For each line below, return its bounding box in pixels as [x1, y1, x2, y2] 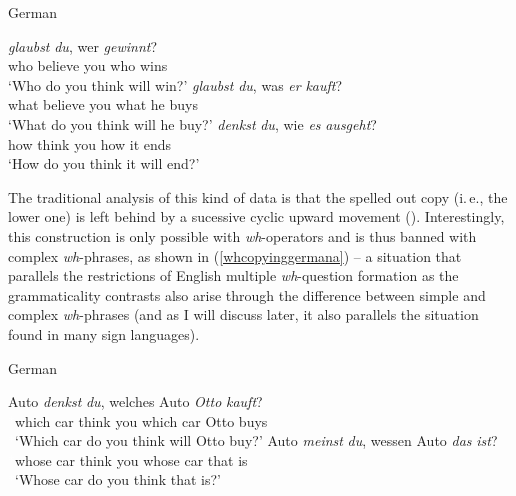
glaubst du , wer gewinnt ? [8, 35, 158, 56]
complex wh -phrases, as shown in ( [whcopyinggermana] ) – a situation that [8, 245, 462, 266]
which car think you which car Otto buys [15, 410, 268, 431]
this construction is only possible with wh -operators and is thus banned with [8, 225, 477, 246]
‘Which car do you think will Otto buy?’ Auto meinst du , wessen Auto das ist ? [15, 430, 498, 451]
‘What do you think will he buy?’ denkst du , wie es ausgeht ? [8, 113, 377, 134]
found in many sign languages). [8, 323, 200, 344]
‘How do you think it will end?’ [8, 153, 200, 174]
